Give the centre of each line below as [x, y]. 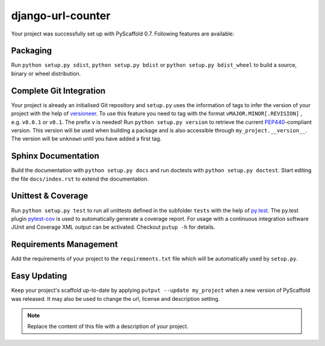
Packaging [32, 51]
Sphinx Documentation [55, 156]
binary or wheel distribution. [46, 73]
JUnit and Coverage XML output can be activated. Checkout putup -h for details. [113, 227]
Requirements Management [64, 245]
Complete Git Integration [58, 91]
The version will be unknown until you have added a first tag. [86, 139]
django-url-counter [61, 16]
